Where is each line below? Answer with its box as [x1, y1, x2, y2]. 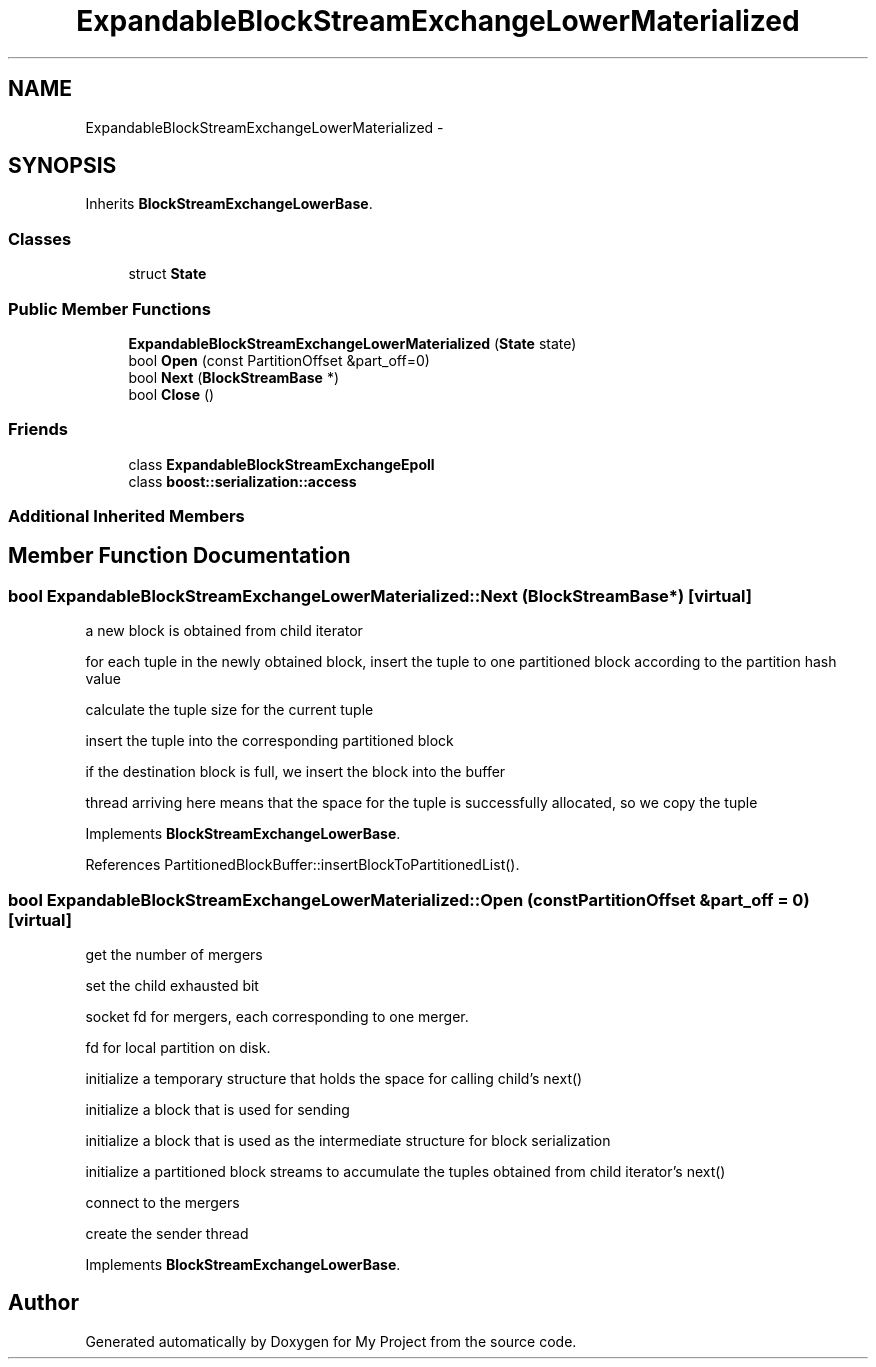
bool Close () [128, 385, 215, 403]
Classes [8, 228, 72, 249]
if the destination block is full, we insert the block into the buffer [85, 763, 506, 781]
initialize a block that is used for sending [85, 1101, 350, 1119]
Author [8, 1290, 79, 1316]
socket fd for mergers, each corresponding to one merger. [85, 1008, 469, 1026]
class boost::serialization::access [128, 472, 357, 490]
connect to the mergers [85, 1194, 240, 1212]
